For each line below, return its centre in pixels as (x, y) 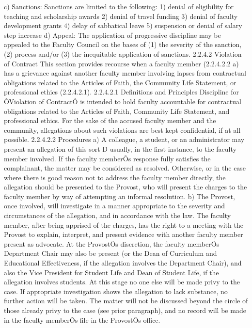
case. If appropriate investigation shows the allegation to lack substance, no (116, 291)
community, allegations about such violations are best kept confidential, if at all (122, 130)
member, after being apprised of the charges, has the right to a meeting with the (124, 225)
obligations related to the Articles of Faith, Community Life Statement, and (117, 111)
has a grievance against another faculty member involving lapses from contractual (125, 73)
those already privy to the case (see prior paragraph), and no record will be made (125, 310)
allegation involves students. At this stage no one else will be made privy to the (122, 282)
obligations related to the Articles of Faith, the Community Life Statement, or (120, 82)
